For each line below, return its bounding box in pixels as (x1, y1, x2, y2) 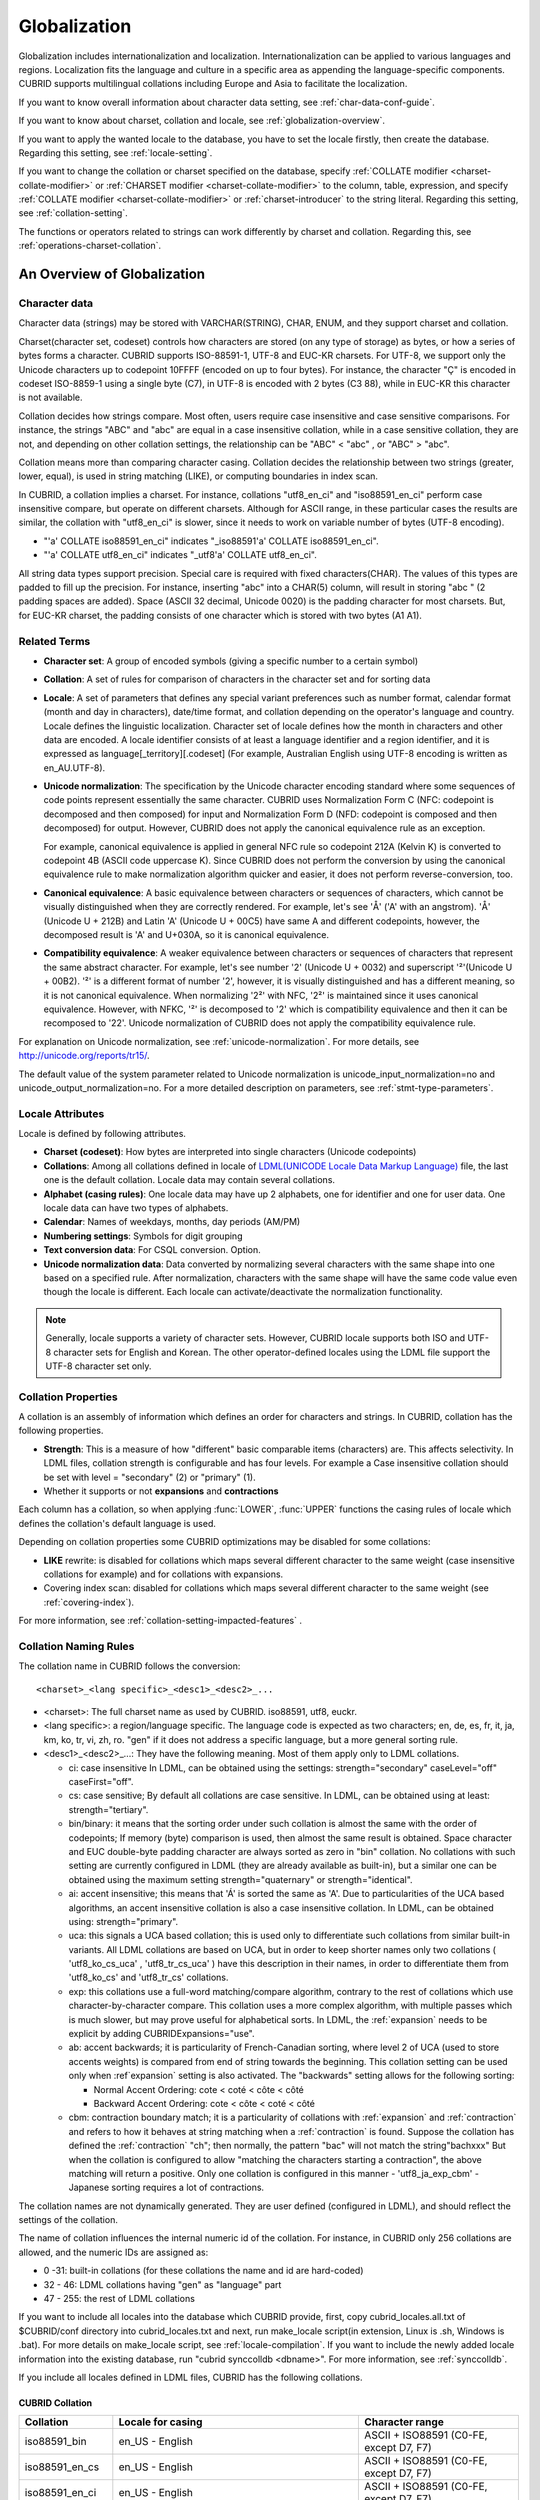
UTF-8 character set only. (45, 1360, 152, 1372)
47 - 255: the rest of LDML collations (43, 2293, 195, 2305)
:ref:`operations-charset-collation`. (18, 240, 162, 252)
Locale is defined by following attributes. (18, 1128, 187, 1140)
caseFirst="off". (68, 1775, 134, 1787)
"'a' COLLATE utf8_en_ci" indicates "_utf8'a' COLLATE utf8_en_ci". (43, 549, 317, 561)
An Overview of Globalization (18, 266, 205, 283)
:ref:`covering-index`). (43, 1596, 135, 1608)
